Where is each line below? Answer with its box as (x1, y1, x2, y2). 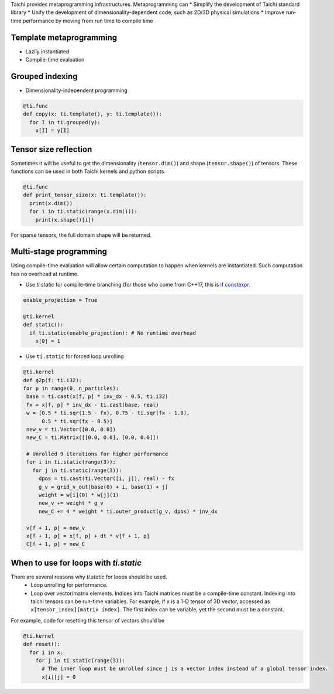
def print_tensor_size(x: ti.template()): (23, 192, 147, 199)
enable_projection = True (23, 297, 98, 304)
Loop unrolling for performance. (30, 581, 108, 588)
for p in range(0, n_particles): (23, 385, 119, 392)
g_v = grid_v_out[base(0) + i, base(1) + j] (38, 484, 168, 490)
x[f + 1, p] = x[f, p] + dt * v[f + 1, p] (26, 532, 150, 539)
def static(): (23, 321, 64, 328)
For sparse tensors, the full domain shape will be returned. (11, 232, 152, 239)
